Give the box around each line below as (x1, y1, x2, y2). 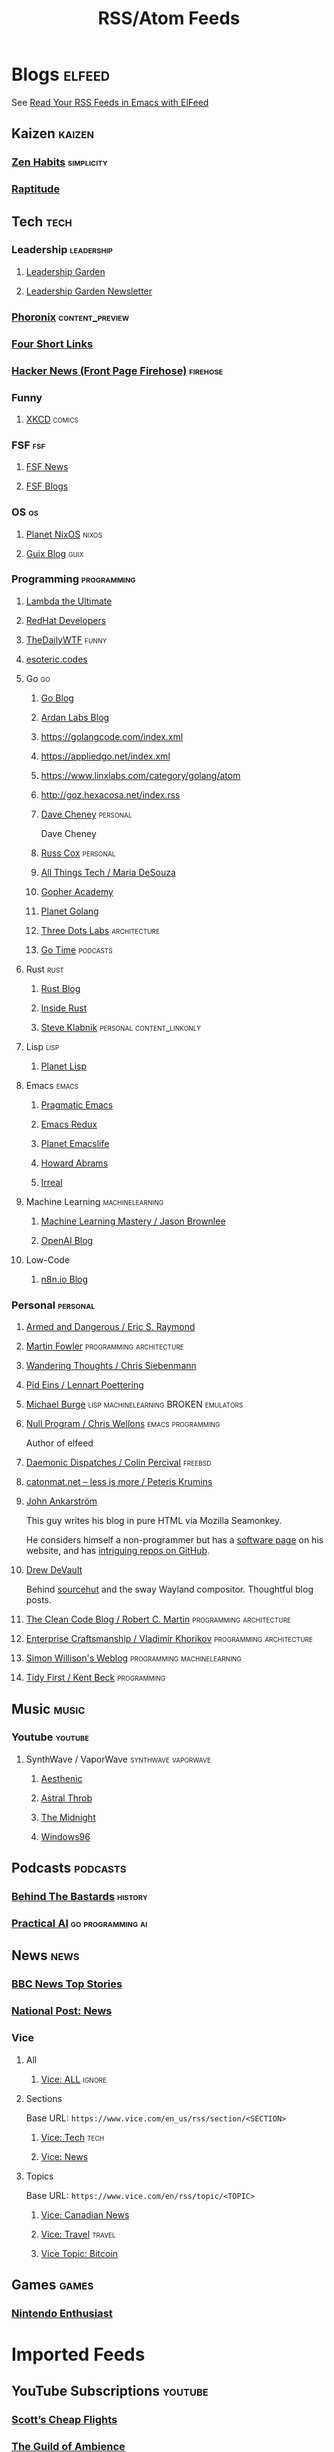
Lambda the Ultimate (25, 595, 113, 607)
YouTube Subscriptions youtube (11, 2383, 209, 2400)
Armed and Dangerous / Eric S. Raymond (25, 1321, 196, 1333)
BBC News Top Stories (11, 1977, 123, 1991)
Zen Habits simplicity (11, 155, 108, 169)
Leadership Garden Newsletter (25, 285, 153, 297)
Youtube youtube (11, 1730, 89, 1744)
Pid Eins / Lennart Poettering (25, 1379, 144, 1391)
